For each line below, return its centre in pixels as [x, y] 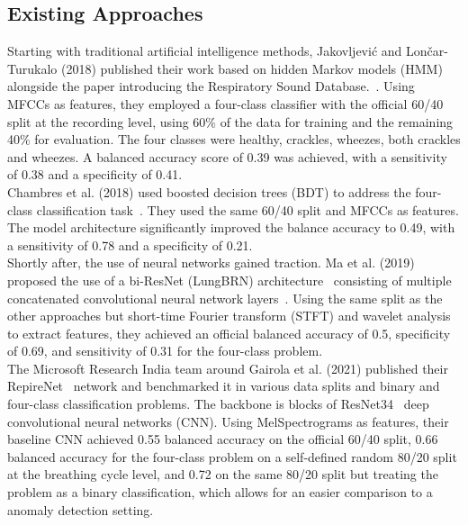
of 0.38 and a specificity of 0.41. [95, 174]
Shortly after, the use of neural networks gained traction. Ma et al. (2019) [211, 262]
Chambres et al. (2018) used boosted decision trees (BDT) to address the [209, 191]
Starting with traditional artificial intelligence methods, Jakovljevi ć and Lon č [220, 51]
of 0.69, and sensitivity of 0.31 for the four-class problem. [165, 351]
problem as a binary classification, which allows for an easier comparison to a [220, 492]
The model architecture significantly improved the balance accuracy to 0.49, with [231, 227]
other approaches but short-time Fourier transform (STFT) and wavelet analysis [229, 316]
